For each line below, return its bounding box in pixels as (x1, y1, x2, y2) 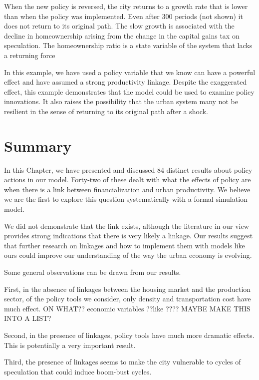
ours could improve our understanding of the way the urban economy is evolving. (4, 250, 252, 260)
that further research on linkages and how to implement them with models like (4, 240, 245, 250)
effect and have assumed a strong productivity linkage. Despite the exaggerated (4, 77, 247, 87)
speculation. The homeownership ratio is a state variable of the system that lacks (4, 40, 253, 51)
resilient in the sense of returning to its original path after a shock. (4, 106, 208, 116)
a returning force (4, 50, 55, 60)
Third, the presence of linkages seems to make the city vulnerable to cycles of (4, 356, 241, 367)
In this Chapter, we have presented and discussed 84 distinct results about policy (4, 164, 253, 175)
